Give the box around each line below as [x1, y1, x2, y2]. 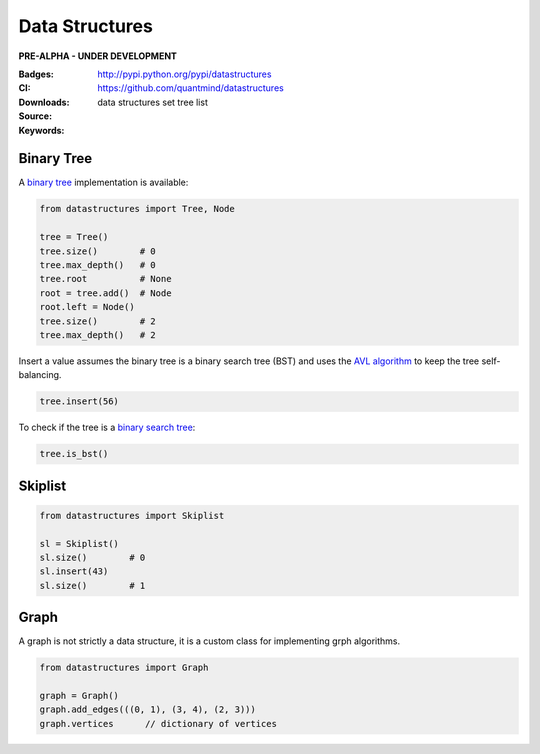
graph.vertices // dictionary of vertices [39, 718, 277, 729]
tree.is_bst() [39, 448, 109, 460]
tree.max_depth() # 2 [39, 329, 157, 340]
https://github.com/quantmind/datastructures [97, 82, 284, 94]
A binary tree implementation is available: [18, 176, 189, 189]
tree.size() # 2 [39, 315, 157, 327]
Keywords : [18, 124, 65, 136]
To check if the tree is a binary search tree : [18, 421, 196, 434]
